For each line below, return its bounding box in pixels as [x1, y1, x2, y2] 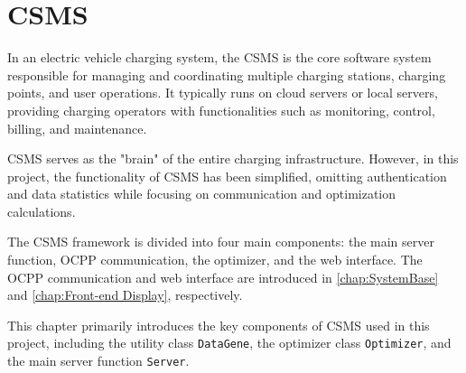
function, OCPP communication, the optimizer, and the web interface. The [7, 250, 423, 269]
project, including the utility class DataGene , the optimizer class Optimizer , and [7, 333, 452, 352]
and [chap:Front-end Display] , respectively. [7, 285, 243, 304]
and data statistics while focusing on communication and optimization [7, 184, 396, 203]
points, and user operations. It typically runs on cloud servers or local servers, [7, 83, 438, 102]
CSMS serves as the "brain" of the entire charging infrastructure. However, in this [7, 149, 459, 168]
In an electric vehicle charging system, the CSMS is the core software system [7, 48, 432, 67]
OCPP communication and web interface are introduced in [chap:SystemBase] [7, 267, 439, 286]
